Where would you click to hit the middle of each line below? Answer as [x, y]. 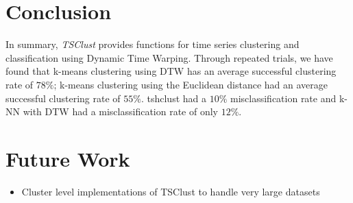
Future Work [68, 158]
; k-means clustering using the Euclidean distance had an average [191, 84]
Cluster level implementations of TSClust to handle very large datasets [171, 191]
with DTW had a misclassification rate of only [121, 111]
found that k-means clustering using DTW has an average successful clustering [171, 71]
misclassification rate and [283, 98]
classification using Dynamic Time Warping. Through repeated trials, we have [169, 57]
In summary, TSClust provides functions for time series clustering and [153, 44]
